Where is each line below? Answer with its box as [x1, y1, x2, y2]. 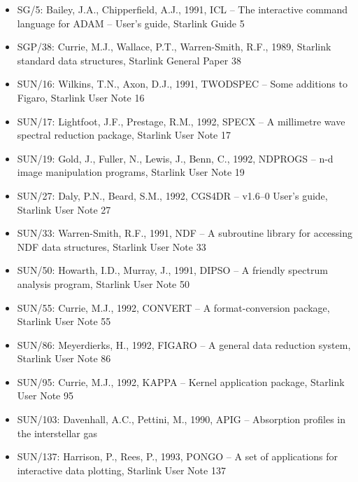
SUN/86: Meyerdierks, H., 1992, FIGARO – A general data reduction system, [17, 337, 351, 352]
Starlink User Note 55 [17, 314, 111, 329]
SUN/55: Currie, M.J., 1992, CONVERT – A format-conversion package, [17, 300, 330, 315]
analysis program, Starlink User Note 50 [17, 276, 189, 291]
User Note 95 [17, 388, 74, 403]
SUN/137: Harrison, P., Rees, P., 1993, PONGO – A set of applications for [17, 449, 338, 464]
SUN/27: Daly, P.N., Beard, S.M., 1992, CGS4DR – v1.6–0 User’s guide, [17, 188, 328, 202]
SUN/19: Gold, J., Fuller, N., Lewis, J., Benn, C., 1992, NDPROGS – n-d [17, 151, 334, 165]
